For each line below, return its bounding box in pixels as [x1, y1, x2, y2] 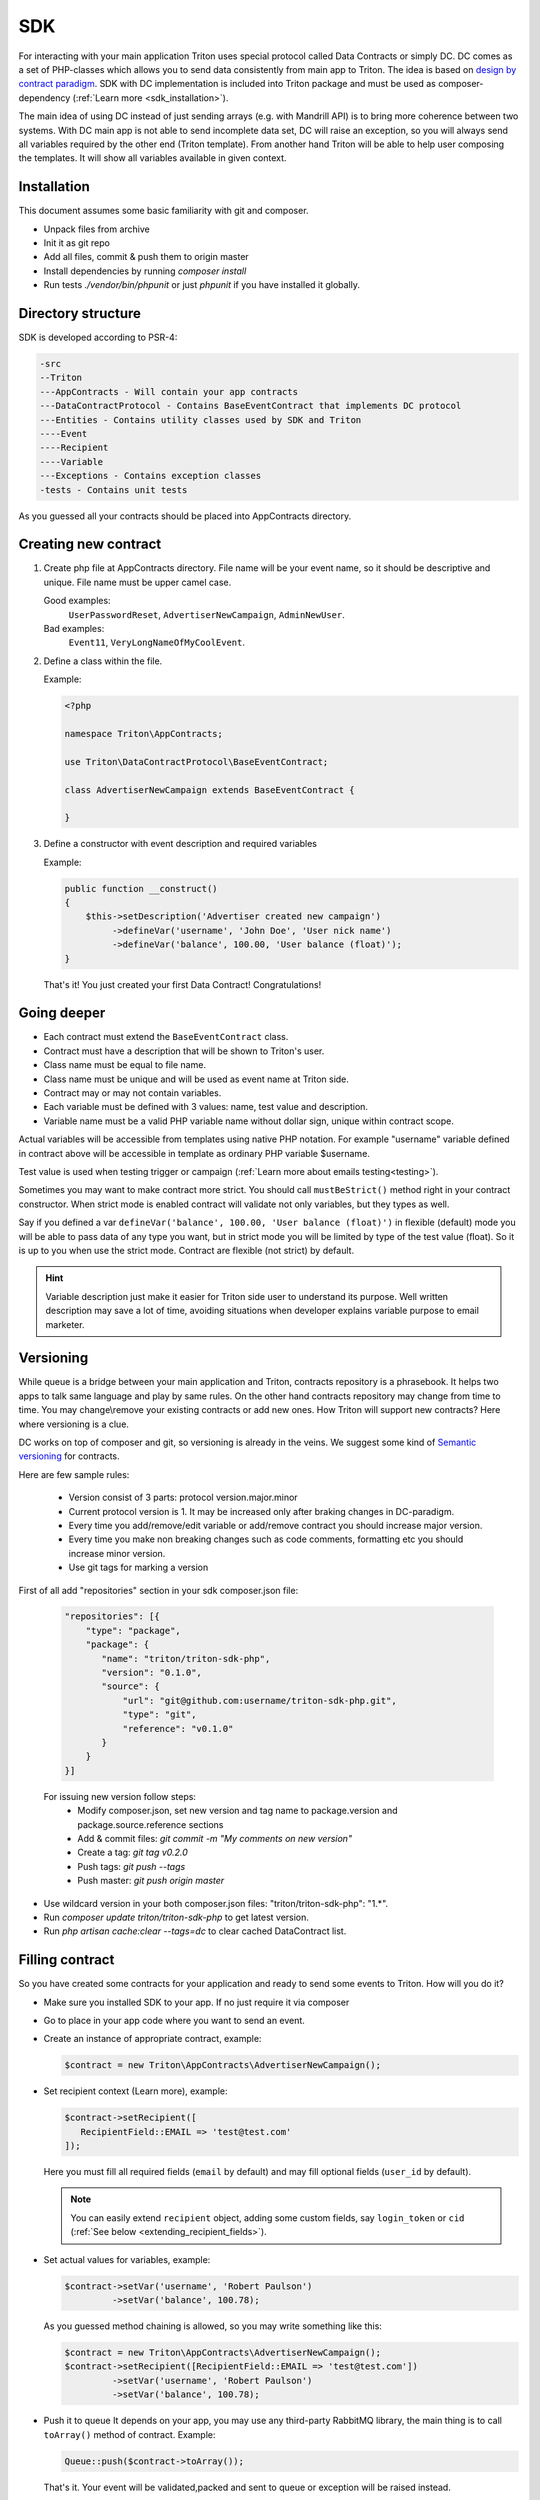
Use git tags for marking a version [68, 1561, 209, 1574]
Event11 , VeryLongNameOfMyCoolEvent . [68, 636, 245, 649]
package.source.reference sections [77, 1818, 224, 1830]
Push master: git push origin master [77, 1875, 225, 1887]
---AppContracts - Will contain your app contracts [39, 386, 299, 397]
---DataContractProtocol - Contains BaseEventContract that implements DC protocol [39, 400, 462, 412]
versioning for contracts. [18, 1450, 120, 1462]
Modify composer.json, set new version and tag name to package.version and [77, 1805, 399, 1817]
